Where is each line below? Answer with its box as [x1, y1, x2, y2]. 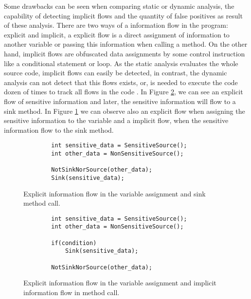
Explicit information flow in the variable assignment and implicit [23, 278, 216, 288]
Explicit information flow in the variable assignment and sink [23, 188, 206, 198]
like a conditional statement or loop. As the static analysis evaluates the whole [4, 58, 238, 68]
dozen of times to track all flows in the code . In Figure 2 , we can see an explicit [4, 87, 243, 97]
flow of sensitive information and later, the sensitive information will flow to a [4, 96, 236, 106]
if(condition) [51, 239, 97, 246]
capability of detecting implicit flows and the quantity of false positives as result [4, 10, 243, 20]
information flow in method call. [23, 287, 120, 297]
